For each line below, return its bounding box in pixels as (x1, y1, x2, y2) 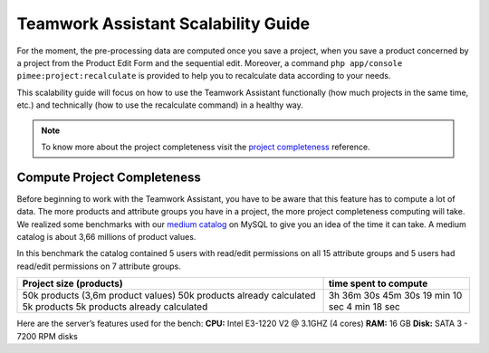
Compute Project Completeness (16, 169, 201, 185)
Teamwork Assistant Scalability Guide (16, 14, 311, 33)
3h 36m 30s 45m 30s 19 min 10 (328, 290, 463, 302)
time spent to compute (328, 277, 428, 290)
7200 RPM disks (16, 330, 79, 341)
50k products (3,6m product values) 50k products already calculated (22, 290, 316, 302)
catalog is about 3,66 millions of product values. (16, 231, 197, 242)
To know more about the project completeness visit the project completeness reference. (41, 141, 370, 152)
